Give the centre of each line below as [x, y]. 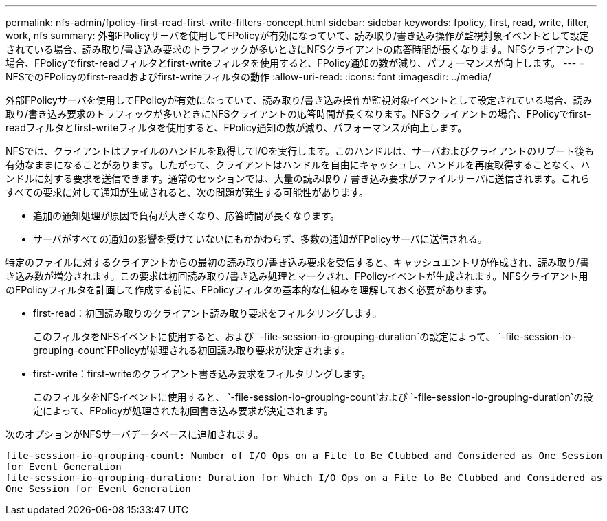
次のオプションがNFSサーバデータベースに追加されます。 [135, 434]
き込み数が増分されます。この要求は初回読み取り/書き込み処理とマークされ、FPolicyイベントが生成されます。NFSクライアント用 [297, 276]
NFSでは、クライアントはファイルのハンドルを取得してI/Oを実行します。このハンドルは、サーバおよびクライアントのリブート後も [300, 151]
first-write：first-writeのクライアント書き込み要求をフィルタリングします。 [202, 374]
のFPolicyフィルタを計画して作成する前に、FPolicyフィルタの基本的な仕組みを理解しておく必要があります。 [249, 290]
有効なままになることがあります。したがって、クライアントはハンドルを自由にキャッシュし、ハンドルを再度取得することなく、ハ [298, 165]
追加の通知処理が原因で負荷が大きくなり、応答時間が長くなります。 [187, 215]
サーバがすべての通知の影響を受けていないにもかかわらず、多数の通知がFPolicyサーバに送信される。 [260, 239]
